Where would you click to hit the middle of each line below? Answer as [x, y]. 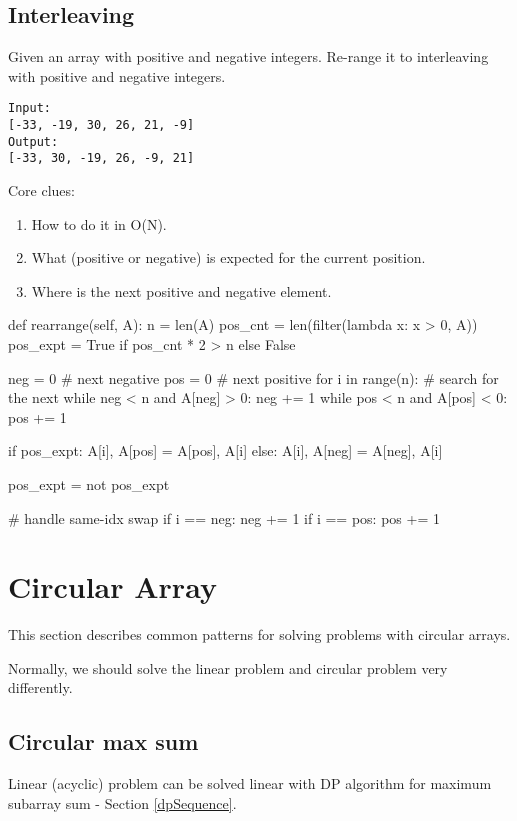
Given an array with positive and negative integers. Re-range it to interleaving [248, 56]
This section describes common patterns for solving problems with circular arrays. [259, 634]
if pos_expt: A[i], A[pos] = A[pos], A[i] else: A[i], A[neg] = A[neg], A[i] [225, 450]
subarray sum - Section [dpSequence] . [122, 802]
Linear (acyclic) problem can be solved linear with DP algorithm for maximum [250, 783]
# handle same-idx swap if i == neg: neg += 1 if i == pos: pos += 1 [224, 517]
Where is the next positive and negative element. [181, 290]
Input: [29, 108]
